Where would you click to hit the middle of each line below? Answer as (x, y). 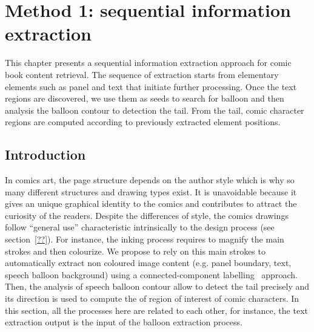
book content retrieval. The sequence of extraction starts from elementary (142, 74)
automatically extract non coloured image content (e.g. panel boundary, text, (148, 263)
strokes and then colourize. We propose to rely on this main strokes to (135, 251)
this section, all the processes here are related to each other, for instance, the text (156, 310)
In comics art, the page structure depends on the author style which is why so (150, 180)
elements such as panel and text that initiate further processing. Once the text (151, 86)
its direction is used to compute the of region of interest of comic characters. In (152, 298)
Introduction (45, 155)
